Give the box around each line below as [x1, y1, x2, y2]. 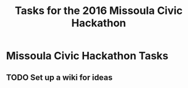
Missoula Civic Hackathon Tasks [6, 50, 169, 62]
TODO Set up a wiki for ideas [6, 72, 113, 82]
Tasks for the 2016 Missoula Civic [14, 4, 183, 17]
